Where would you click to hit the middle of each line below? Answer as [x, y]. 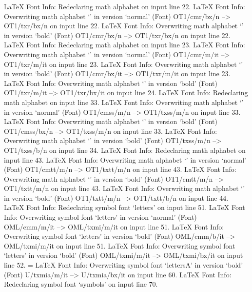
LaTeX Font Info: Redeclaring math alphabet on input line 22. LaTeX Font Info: [125, 6]
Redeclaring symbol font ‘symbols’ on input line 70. [81, 284]
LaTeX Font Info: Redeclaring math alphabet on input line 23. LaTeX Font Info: [125, 45]
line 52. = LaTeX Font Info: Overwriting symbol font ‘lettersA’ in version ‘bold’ [124, 265]
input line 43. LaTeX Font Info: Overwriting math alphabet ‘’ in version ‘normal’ [125, 159]
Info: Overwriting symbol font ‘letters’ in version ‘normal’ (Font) [100, 217]
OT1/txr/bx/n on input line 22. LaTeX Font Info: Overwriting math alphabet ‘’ [124, 26]
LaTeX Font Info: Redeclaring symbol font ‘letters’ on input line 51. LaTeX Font [125, 207]
